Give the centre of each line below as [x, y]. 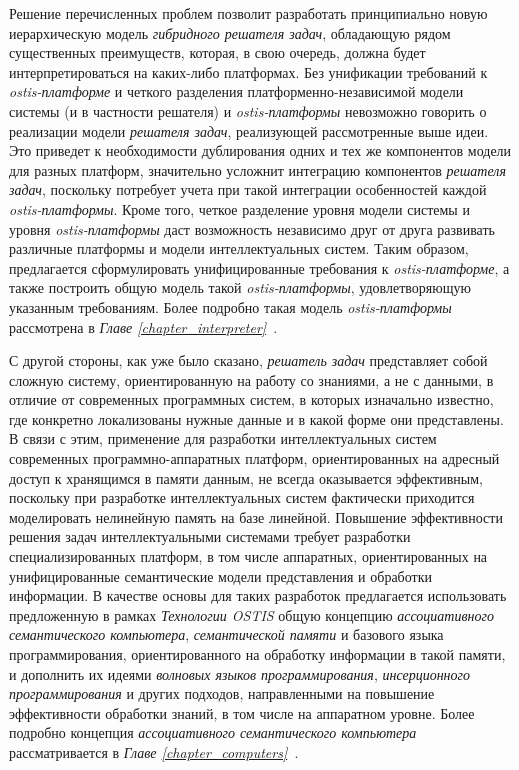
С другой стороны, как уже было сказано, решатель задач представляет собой [248, 360]
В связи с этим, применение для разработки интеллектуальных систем [223, 438]
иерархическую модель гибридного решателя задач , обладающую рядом [230, 32]
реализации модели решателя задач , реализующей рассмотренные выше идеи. [249, 130]
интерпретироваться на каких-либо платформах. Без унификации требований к [248, 71]
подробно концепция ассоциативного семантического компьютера [213, 732]
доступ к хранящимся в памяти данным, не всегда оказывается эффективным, [246, 477]
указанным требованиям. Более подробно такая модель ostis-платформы [230, 306]
